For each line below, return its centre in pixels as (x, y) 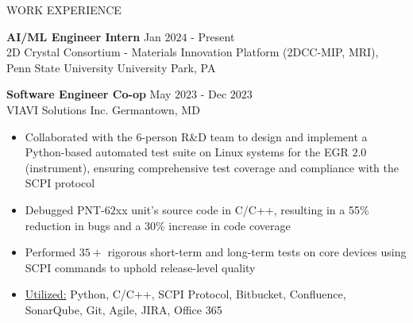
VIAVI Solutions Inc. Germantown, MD (103, 109)
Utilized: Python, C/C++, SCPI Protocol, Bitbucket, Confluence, (185, 294)
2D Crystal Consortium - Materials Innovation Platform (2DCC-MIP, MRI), (193, 52)
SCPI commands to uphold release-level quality (140, 267)
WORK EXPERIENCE (64, 10)
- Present (213, 36)
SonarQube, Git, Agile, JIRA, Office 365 (124, 309)
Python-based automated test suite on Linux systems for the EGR (187, 152)
